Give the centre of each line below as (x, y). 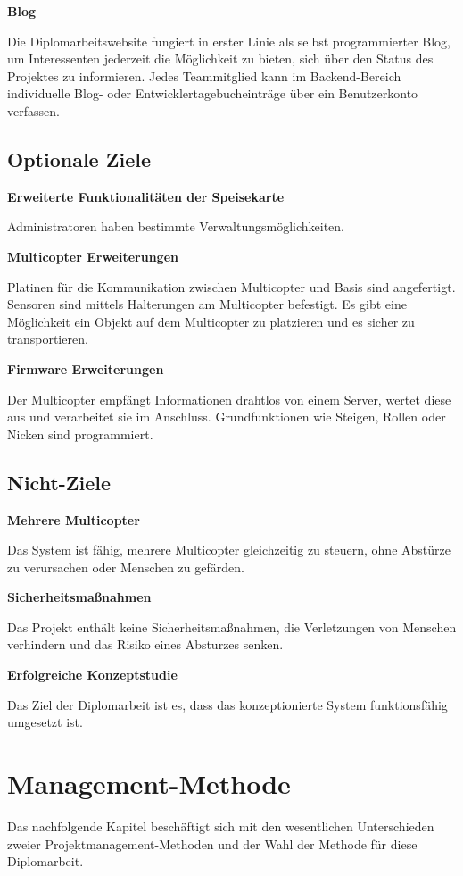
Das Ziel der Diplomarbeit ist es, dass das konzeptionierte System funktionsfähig (227, 704)
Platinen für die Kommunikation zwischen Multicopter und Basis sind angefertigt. (231, 286)
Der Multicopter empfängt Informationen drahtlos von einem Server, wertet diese (229, 399)
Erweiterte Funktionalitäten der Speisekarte (146, 196)
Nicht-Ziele (59, 482)
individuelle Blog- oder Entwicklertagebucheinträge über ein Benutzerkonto (213, 93)
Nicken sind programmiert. (80, 434)
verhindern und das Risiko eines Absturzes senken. (145, 644)
